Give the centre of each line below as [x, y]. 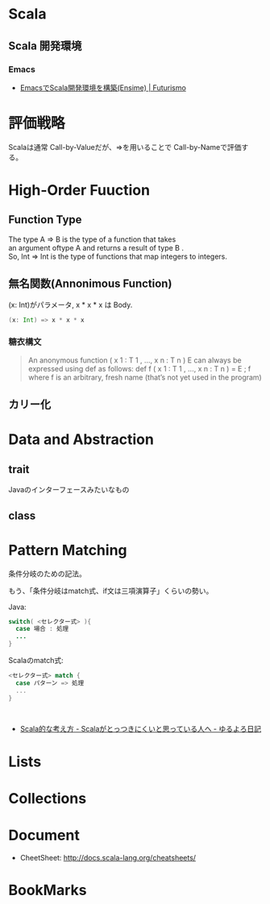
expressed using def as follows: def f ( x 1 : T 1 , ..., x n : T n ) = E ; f [139, 368]
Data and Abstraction [81, 440]
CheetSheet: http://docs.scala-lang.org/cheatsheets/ [108, 857]
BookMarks [48, 890]
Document [44, 836]
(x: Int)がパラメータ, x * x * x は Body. [71, 305]
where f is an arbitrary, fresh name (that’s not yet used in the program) [145, 377]
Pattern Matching [68, 550]
